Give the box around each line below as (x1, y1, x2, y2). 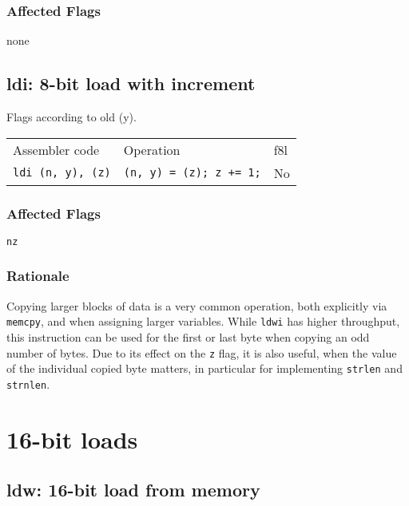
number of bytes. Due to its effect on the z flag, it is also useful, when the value (6, 344, 397, 361)
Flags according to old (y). (6, 109, 137, 125)
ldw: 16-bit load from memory (6, 477, 260, 502)
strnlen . (6, 375, 50, 392)
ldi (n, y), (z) (13, 166, 111, 180)
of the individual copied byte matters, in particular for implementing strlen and (6, 360, 403, 377)
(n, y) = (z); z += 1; (123, 166, 261, 180)
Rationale (6, 266, 69, 286)
